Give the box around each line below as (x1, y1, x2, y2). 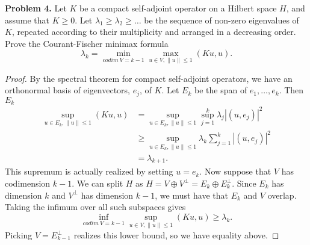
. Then (279, 84, 304, 96)
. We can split (72, 177, 123, 190)
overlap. (267, 188, 297, 201)
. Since (232, 177, 256, 190)
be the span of (194, 84, 247, 96)
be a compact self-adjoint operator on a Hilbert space (79, 2, 277, 14)
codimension (5, 177, 51, 190)
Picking (5, 229, 33, 241)
